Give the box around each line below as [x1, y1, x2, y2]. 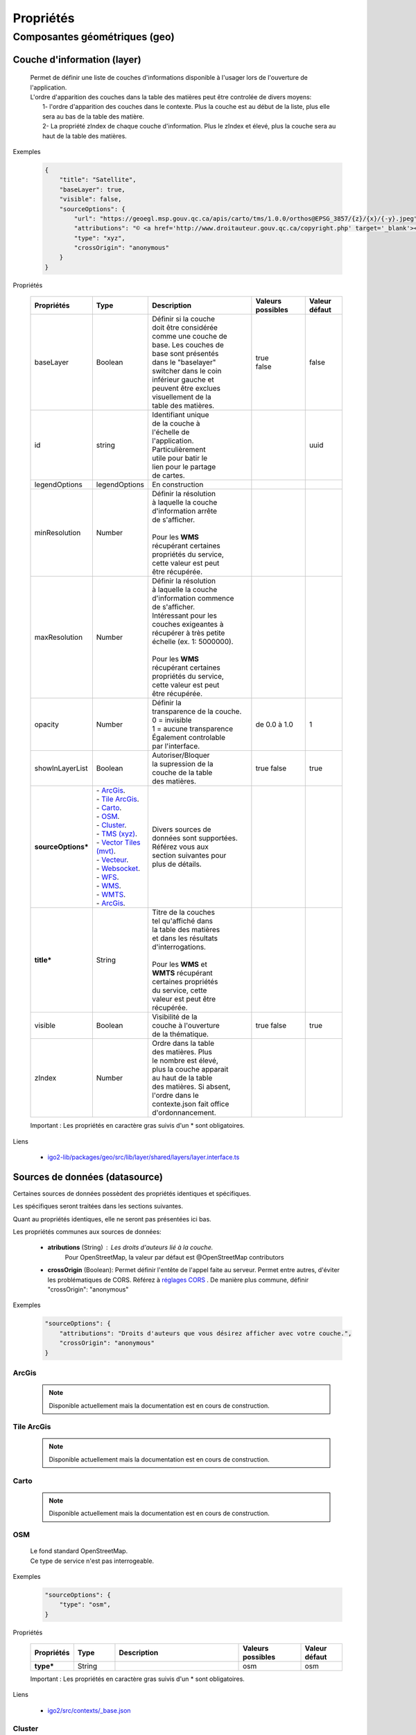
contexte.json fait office [152, 1099, 229, 1109]
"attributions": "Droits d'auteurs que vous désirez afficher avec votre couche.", [59, 1329, 352, 1337]
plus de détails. [152, 859, 202, 869]
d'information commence [152, 593, 234, 603]
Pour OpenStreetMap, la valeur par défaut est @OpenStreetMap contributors [64, 1253, 284, 1261]
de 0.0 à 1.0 [255, 720, 294, 729]
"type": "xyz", [73, 234, 126, 242]
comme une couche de [152, 332, 228, 341]
